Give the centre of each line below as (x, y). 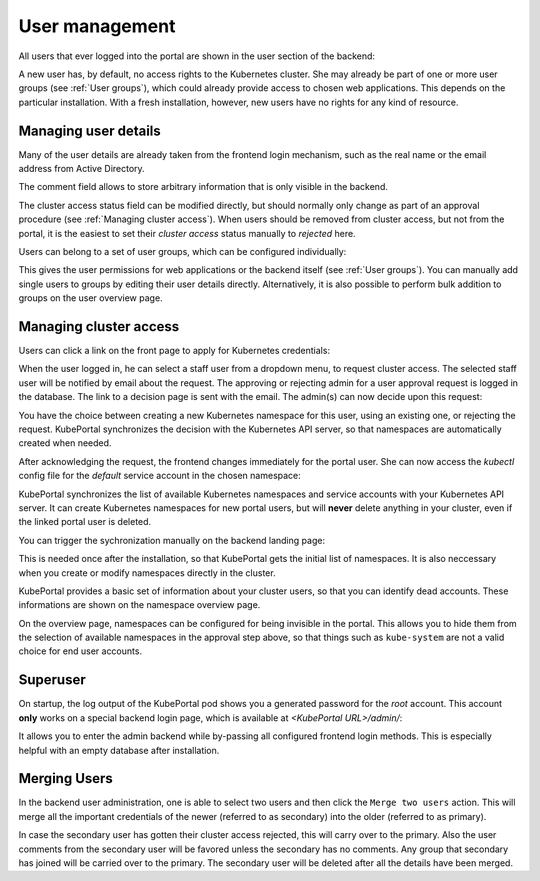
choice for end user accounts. (80, 651)
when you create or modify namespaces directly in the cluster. (147, 572)
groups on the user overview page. (91, 298)
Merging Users (66, 778)
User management (97, 26)
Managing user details (90, 130)
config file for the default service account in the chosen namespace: (160, 476)
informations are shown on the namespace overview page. (139, 605)
